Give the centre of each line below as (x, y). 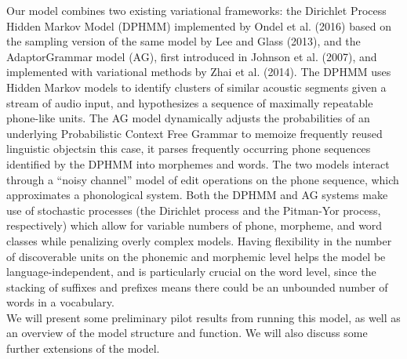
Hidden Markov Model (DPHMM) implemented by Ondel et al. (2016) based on (199, 25)
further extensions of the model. (83, 348)
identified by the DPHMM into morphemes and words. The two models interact (198, 163)
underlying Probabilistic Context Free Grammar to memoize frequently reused (194, 133)
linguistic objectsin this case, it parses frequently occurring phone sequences (189, 149)
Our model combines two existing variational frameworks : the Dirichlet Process (196, 10)
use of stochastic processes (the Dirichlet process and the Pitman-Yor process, (194, 210)
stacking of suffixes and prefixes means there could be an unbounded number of (197, 286)
